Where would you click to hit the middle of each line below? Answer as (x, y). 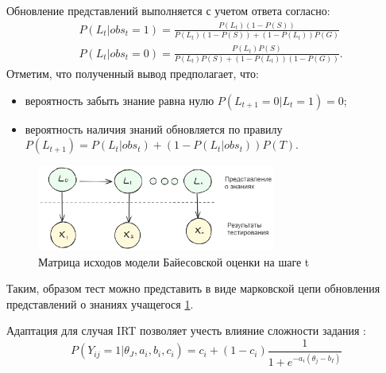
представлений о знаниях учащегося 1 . (100, 303)
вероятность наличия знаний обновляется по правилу (154, 128)
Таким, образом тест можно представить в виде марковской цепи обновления (193, 288)
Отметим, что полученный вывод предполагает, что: (133, 73)
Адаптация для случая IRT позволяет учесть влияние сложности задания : (186, 330)
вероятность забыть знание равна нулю (120, 100)
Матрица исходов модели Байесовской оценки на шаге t (174, 261)
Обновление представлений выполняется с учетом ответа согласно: (168, 10)
